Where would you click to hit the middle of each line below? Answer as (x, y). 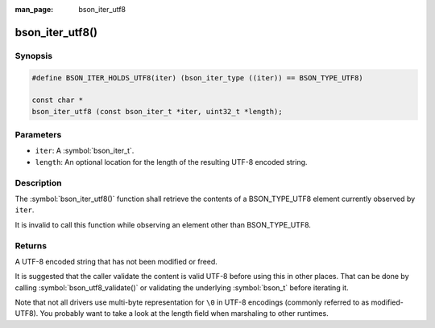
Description (38, 182)
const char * (58, 100)
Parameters (38, 135)
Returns (31, 245)
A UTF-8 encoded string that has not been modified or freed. (116, 261)
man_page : (34, 9)
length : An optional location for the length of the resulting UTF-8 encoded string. (171, 162)
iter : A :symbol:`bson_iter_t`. (85, 151)
